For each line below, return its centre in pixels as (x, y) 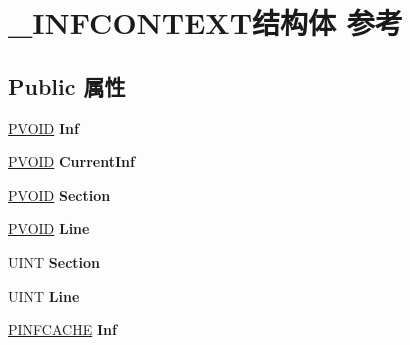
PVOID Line (49, 228)
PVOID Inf (43, 127)
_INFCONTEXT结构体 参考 (205, 22)
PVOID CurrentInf (71, 161)
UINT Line (44, 295)
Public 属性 (67, 85)
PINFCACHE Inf (62, 329)
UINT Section (54, 261)
